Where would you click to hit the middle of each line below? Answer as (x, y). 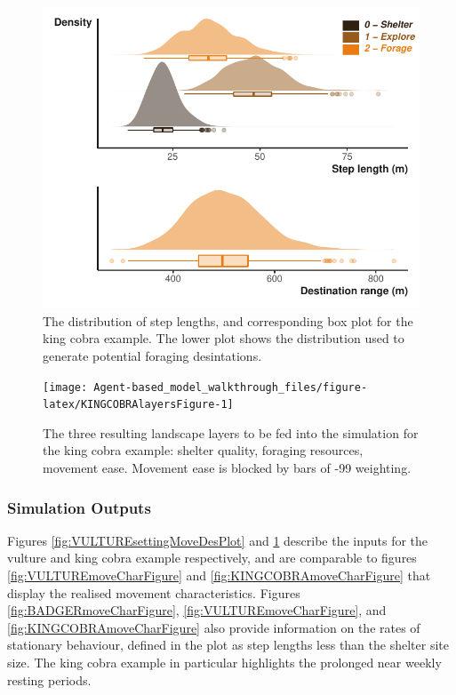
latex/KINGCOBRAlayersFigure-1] (138, 405)
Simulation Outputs (79, 507)
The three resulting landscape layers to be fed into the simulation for (231, 432)
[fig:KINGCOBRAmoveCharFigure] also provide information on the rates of (214, 627)
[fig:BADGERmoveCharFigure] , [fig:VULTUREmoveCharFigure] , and (197, 610)
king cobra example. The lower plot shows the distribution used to (224, 338)
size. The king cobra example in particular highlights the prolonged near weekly (224, 663)
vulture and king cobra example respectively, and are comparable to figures (212, 558)
